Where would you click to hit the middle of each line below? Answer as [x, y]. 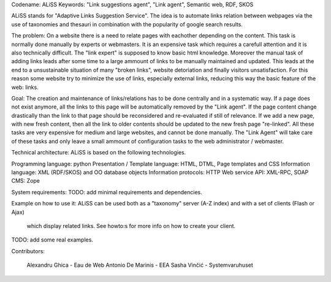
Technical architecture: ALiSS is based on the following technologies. [99, 153]
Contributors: [28, 251]
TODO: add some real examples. [52, 240]
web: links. [25, 87]
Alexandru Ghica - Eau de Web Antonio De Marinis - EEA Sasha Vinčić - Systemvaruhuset [140, 265]
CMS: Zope [25, 181]
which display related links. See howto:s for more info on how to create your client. [131, 226]
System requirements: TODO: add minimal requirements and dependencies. [107, 192]
